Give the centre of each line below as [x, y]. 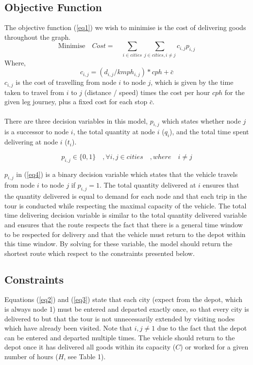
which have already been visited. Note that [68, 328]
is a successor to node [37, 132]
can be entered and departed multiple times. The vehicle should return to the [120, 337]
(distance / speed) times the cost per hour [147, 92]
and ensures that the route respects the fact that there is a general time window [124, 224]
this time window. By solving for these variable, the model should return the [118, 244]
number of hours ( [31, 357]
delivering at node [31, 142]
